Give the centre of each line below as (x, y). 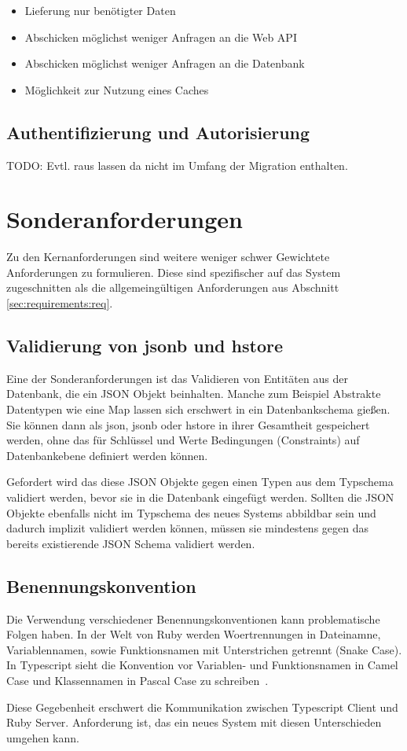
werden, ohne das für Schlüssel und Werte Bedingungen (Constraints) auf (183, 440)
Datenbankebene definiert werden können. (107, 455)
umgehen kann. (43, 737)
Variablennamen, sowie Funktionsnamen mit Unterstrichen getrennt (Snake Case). (204, 649)
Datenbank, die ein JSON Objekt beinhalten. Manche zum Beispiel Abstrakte (194, 394)
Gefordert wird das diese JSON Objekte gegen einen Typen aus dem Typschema (200, 482)
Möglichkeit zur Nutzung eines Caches (117, 89)
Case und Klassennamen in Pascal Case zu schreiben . (137, 680)
